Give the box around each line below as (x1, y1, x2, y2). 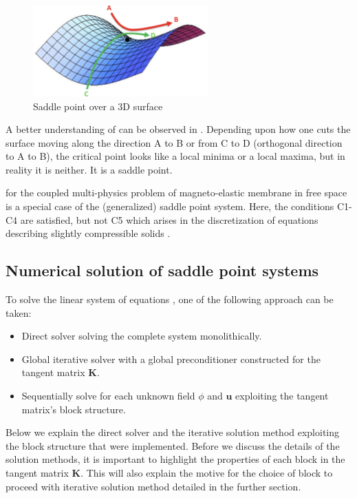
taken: (6, 305, 32, 320)
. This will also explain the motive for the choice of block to (80, 465, 333, 479)
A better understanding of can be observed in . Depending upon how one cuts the (6, 122, 351, 136)
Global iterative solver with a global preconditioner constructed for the (21, 351, 321, 366)
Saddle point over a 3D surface (33, 98, 163, 113)
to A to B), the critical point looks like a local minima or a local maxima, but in (6, 149, 345, 163)
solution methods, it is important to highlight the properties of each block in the (6, 452, 345, 466)
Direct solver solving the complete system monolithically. (21, 329, 262, 343)
